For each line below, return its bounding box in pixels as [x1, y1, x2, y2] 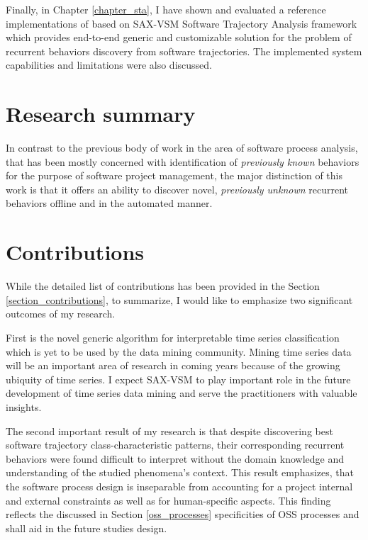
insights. [6, 399, 42, 414]
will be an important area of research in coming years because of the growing [6, 358, 340, 373]
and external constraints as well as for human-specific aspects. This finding [6, 493, 331, 507]
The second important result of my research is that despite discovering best [6, 423, 333, 438]
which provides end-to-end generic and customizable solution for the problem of [6, 30, 352, 45]
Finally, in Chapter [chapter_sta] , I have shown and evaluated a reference [6, 2, 326, 16]
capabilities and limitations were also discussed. [6, 57, 212, 72]
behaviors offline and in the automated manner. [6, 196, 213, 210]
